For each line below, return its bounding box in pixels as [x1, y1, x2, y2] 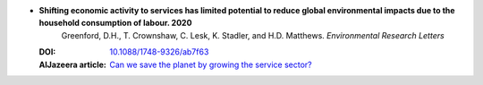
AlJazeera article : [38, 59, 107, 70]
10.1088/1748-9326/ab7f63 [109, 47, 209, 57]
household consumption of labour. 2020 [38, 18, 192, 29]
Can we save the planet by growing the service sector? [109, 59, 312, 70]
